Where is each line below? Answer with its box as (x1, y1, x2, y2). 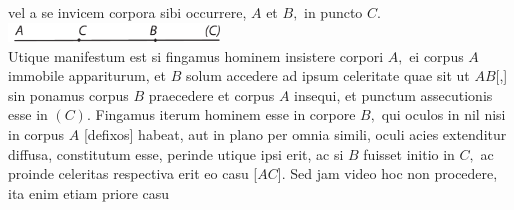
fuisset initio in (363, 143, 455, 164)
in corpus (8, 123, 65, 144)
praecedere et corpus (148, 84, 275, 105)
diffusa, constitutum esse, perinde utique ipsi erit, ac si (8, 143, 344, 164)
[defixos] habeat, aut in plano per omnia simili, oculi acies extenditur (83, 123, 507, 144)
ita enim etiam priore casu (8, 182, 170, 203)
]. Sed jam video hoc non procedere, (277, 163, 498, 184)
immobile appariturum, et (8, 65, 166, 86)
